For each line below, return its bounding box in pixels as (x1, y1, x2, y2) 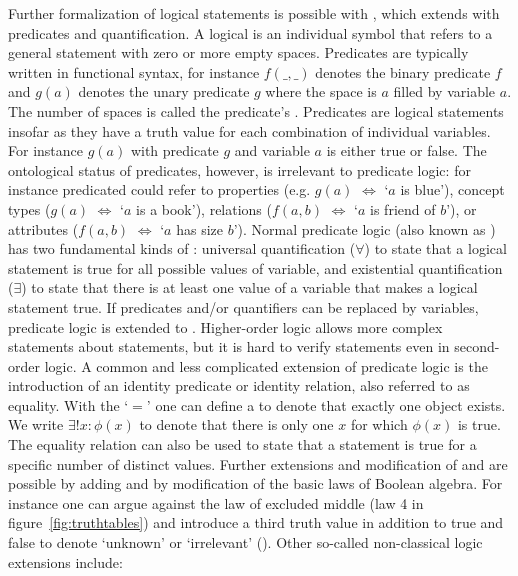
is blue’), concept (400, 179, 505, 200)
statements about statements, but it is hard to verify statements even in (8, 336, 450, 357)
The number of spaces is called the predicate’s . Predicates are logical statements (8, 100, 504, 121)
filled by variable (393, 81, 496, 102)
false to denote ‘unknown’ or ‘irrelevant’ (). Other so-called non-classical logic (8, 532, 483, 553)
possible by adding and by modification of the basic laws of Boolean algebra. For (8, 473, 503, 494)
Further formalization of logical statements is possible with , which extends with (8, 3, 500, 23)
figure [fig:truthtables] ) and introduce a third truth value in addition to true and (8, 512, 504, 533)
